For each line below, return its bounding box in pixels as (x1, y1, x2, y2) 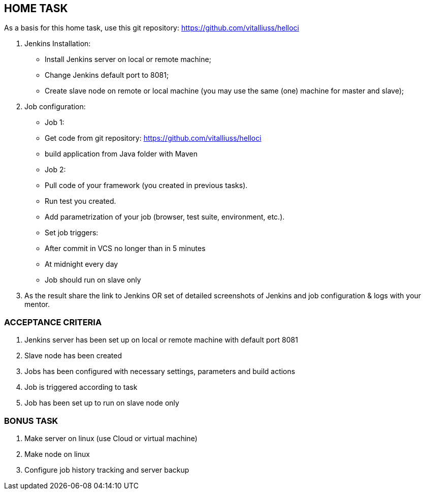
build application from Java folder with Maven (45, 149, 198, 159)
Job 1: (45, 118, 64, 127)
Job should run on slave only (45, 275, 141, 285)
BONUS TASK (4, 415, 58, 426)
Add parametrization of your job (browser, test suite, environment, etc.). (45, 212, 285, 222)
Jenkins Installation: (24, 39, 91, 48)
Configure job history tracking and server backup (24, 465, 189, 474)
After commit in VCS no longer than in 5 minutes (45, 244, 206, 253)
